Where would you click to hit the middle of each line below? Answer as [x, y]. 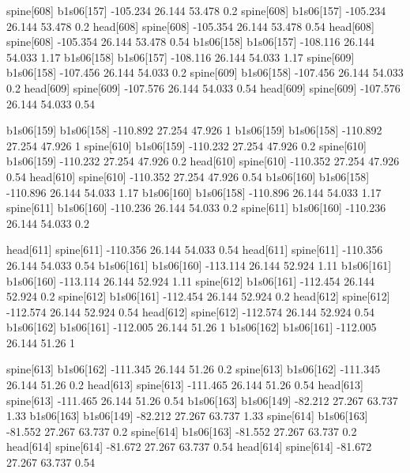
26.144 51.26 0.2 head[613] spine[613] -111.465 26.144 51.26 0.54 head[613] [185, 385]
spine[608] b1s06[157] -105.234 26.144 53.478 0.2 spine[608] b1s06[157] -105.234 [196, 10]
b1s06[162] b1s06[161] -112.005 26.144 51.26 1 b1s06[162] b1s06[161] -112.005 [192, 327]
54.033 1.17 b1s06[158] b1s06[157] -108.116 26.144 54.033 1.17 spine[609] [181, 57]
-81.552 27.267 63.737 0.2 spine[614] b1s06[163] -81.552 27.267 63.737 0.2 [182, 431]
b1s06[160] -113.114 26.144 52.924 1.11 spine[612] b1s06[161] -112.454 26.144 [191, 280]
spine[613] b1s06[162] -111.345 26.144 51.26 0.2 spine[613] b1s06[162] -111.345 [194, 369]
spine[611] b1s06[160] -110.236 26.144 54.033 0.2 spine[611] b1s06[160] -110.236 [196, 208]
